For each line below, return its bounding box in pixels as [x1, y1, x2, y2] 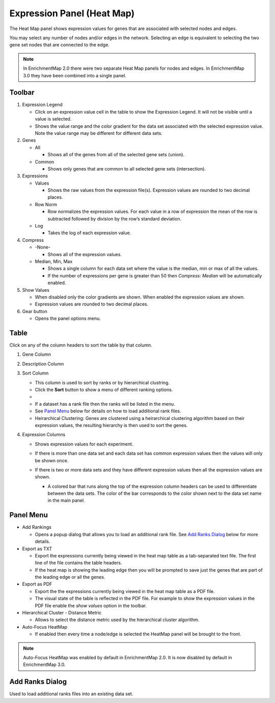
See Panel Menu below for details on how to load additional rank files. [35, 408, 181, 414]
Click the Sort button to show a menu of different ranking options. [35, 386, 173, 392]
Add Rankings [22, 524, 52, 530]
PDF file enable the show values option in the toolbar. [35, 602, 147, 608]
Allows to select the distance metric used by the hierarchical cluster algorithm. [35, 616, 200, 623]
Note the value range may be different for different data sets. [35, 130, 163, 136]
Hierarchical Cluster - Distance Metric [22, 610, 102, 616]
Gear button [22, 308, 48, 314]
